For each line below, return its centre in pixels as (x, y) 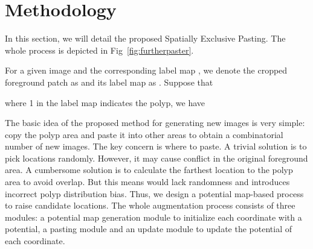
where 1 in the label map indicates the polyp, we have (105, 102)
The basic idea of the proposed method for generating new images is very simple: (155, 123)
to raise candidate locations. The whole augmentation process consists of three (150, 205)
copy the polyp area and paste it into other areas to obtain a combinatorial (144, 134)
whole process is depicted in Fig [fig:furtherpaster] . (99, 50)
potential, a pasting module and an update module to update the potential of (148, 229)
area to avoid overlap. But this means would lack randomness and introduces (147, 182)
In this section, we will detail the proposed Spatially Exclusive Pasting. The (145, 38)
